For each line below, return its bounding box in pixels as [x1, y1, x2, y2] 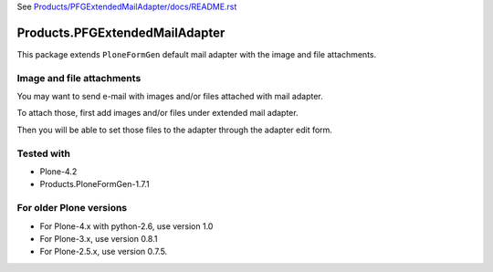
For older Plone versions [16, 202, 128, 214]
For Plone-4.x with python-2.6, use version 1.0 [39, 220, 214, 232]
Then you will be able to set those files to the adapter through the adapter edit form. [16, 124, 333, 135]
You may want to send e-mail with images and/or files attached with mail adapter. [16, 91, 323, 102]
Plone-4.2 [39, 165, 78, 177]
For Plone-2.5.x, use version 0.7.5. [39, 246, 168, 257]
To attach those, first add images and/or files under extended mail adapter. [16, 108, 299, 119]
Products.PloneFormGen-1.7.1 [39, 179, 150, 190]
